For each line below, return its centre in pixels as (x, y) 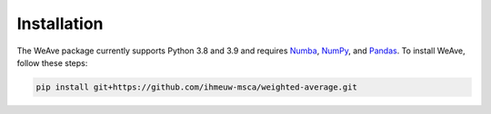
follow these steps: (52, 62)
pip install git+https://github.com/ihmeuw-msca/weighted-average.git (197, 87)
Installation (60, 24)
